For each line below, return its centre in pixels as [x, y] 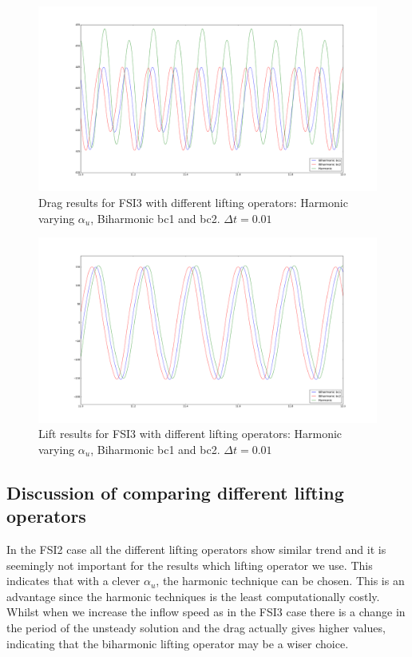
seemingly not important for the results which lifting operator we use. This [190, 565]
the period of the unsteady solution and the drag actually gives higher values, [196, 628]
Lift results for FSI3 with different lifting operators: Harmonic [190, 434]
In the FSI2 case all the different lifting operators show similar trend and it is [196, 549]
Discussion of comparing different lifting [175, 492]
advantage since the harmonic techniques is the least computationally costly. [193, 596]
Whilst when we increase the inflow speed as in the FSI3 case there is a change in [206, 612]
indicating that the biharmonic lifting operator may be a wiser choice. [178, 643]
